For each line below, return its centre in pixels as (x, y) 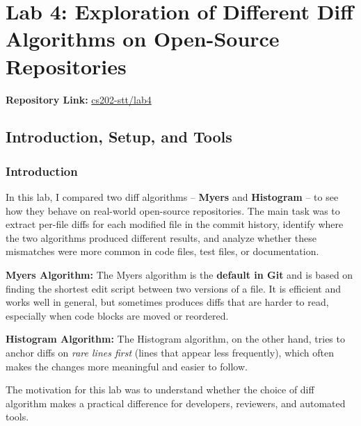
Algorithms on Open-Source (143, 39)
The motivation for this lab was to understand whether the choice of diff (160, 390)
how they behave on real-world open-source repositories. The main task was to (173, 210)
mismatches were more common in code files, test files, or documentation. (162, 251)
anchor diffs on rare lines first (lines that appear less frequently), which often (170, 353)
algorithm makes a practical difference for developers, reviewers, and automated (176, 403)
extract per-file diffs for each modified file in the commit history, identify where (175, 224)
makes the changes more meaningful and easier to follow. (127, 366)
